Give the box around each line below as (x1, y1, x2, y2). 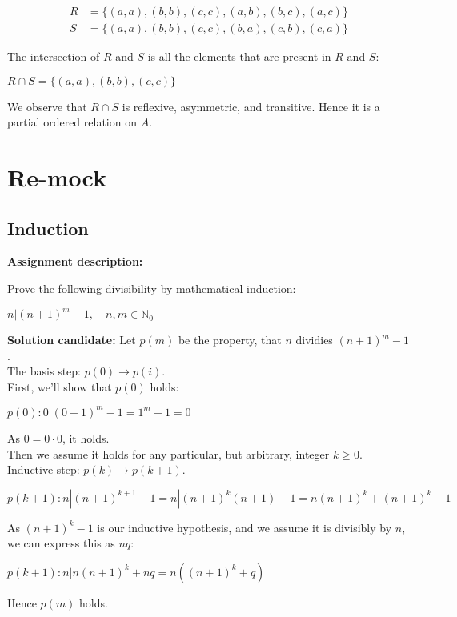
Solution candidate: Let (7, 331, 136, 348)
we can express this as (7, 535, 115, 551)
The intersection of (7, 48, 100, 65)
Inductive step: (7, 461, 80, 478)
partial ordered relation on (7, 114, 137, 130)
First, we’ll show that (7, 378, 112, 395)
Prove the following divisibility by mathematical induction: (7, 280, 296, 297)
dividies (295, 331, 333, 348)
